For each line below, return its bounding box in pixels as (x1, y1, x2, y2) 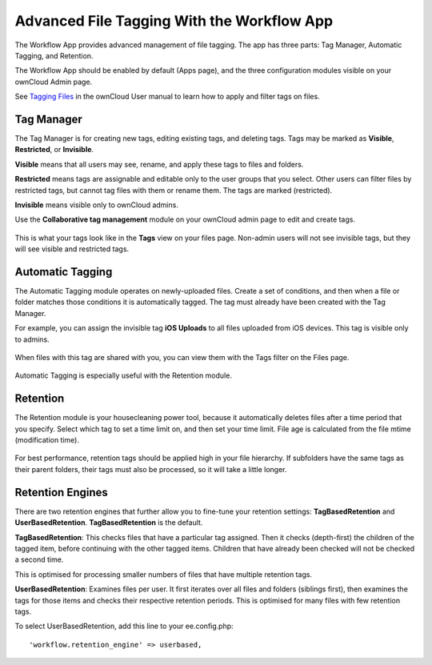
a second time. (14, 555, 64, 564)
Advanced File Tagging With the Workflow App (14, 12, 334, 30)
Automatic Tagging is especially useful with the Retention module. (14, 371, 232, 380)
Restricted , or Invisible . (14, 145, 94, 154)
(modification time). (14, 435, 80, 445)
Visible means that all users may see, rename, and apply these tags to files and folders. (14, 159, 304, 169)
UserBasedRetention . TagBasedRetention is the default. (14, 518, 203, 527)
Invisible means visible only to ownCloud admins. (14, 200, 179, 210)
